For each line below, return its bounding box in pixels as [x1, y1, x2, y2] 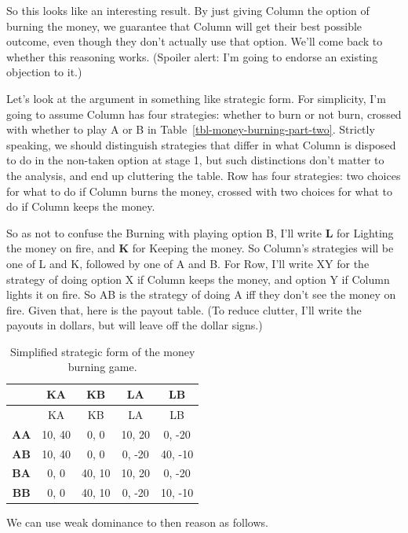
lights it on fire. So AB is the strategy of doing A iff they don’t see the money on [6, 286, 396, 303]
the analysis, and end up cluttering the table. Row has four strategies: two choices [6, 167, 401, 183]
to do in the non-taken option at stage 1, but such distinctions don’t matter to [6, 152, 384, 168]
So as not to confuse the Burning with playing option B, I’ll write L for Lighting [6, 224, 394, 241]
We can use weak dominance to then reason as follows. [6, 514, 268, 531]
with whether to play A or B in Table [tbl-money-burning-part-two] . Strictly [6, 121, 375, 138]
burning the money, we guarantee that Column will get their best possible [6, 17, 362, 34]
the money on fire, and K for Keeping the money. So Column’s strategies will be [6, 240, 394, 256]
